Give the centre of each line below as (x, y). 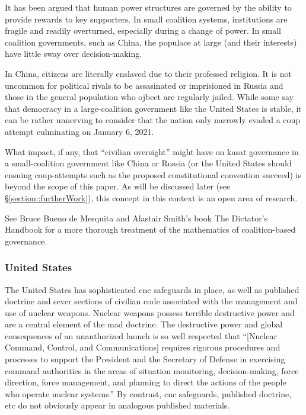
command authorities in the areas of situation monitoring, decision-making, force (152, 370)
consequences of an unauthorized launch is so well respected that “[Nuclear (141, 335)
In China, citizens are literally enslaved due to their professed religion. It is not (148, 73)
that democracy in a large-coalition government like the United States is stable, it (153, 108)
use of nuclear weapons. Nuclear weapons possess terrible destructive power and (150, 312)
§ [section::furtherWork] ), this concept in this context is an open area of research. (151, 197)
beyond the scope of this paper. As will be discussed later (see (118, 186)
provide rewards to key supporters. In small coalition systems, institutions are (146, 19)
